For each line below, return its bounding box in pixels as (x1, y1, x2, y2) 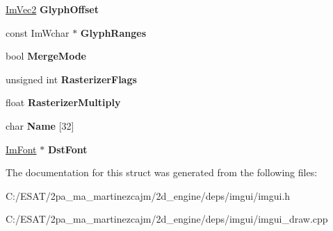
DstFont (47, 142, 88, 156)
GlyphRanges (80, 25, 146, 40)
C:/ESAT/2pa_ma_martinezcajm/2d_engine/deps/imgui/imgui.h (6, 188, 291, 203)
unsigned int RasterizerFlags (6, 71, 137, 86)
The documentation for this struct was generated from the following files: (6, 165, 318, 180)
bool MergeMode (6, 49, 86, 63)
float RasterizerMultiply (6, 95, 121, 110)
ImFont (6, 142, 37, 156)
